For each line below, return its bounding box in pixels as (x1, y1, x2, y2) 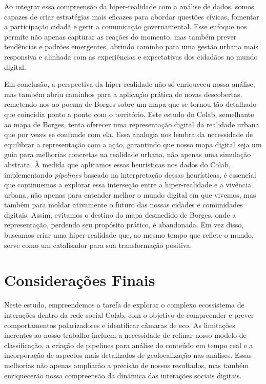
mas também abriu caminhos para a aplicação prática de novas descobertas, (4, 88, 242, 99)
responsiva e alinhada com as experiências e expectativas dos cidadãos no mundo (4, 51, 258, 62)
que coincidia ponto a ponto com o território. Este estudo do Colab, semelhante (4, 108, 254, 119)
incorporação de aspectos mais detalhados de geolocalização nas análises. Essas (4, 350, 252, 360)
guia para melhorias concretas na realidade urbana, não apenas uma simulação (4, 149, 251, 160)
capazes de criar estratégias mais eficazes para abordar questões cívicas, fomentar (4, 11, 259, 22)
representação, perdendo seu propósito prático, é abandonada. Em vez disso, (4, 219, 244, 230)
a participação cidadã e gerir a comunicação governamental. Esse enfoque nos (4, 21, 247, 32)
